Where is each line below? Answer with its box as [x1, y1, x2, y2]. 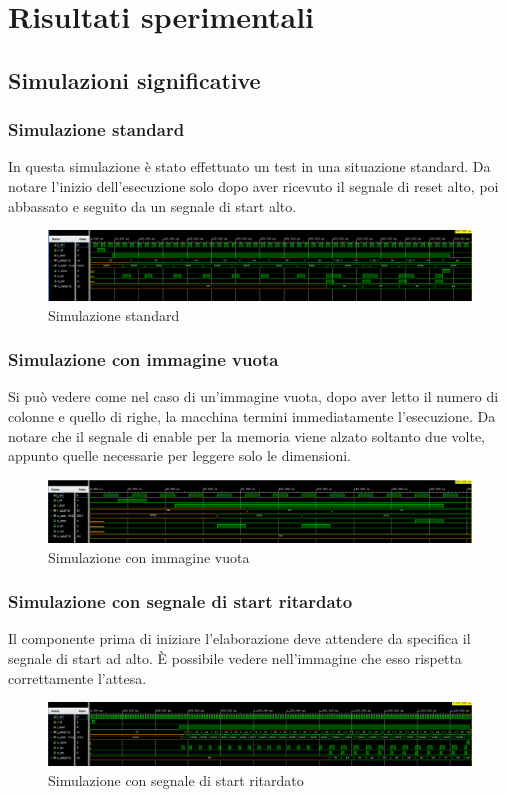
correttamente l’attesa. [8, 667, 147, 688]
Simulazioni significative [8, 64, 261, 95]
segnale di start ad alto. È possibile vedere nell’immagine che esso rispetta [8, 648, 462, 669]
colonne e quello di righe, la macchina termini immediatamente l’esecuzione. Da [8, 405, 496, 426]
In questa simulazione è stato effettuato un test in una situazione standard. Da [8, 156, 491, 177]
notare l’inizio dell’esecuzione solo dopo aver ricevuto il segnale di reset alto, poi [8, 175, 499, 196]
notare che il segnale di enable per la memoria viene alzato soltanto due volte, [8, 425, 486, 446]
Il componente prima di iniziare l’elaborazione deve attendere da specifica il [8, 628, 471, 649]
